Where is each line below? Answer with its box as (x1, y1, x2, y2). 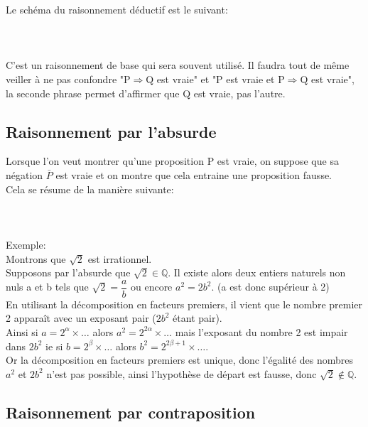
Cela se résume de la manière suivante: (6, 181, 174, 196)
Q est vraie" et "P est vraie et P (146, 71, 285, 86)
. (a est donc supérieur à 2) (211, 279, 330, 294)
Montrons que (6, 251, 66, 266)
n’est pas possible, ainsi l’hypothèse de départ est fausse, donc (46, 366, 317, 381)
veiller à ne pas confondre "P (6, 71, 131, 86)
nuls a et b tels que (6, 279, 89, 294)
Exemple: (6, 237, 46, 252)
